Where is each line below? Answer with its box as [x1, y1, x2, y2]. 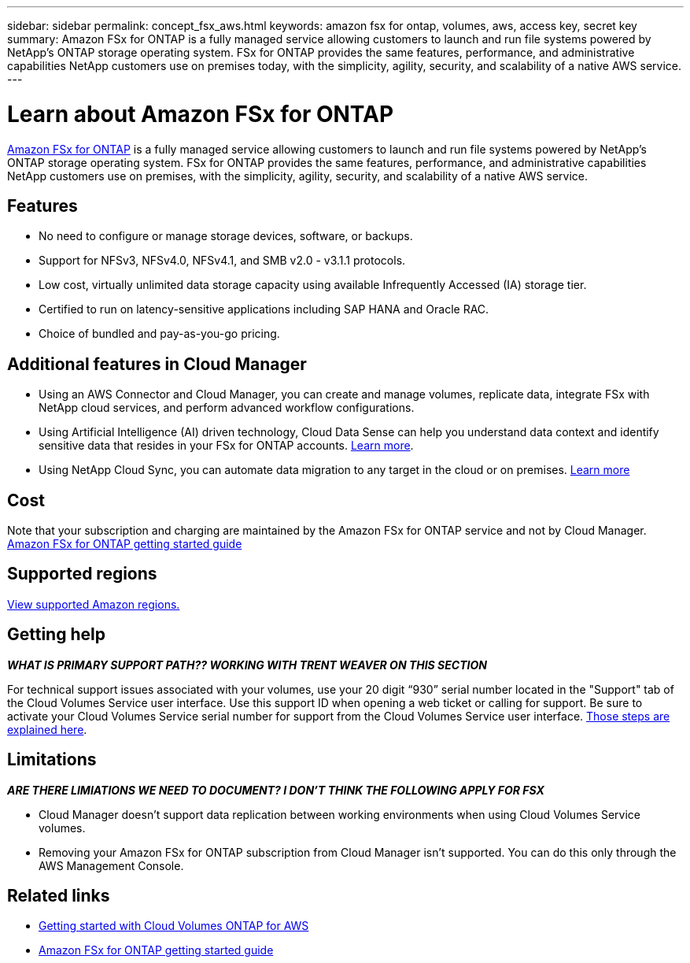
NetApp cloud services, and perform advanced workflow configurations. [39, 401, 415, 415]
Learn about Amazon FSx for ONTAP [7, 100, 394, 128]
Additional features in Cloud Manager [7, 354, 307, 374]
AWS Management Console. [39, 858, 184, 872]
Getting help [7, 624, 105, 645]
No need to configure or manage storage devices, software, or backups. [39, 229, 413, 243]
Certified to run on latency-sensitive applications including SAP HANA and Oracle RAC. [39, 302, 489, 317]
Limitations [7, 750, 97, 770]
